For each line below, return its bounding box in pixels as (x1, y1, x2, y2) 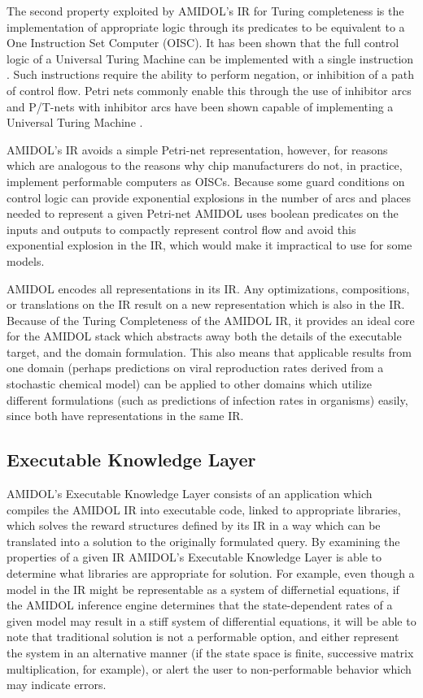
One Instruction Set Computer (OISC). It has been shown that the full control (7, 34, 399, 51)
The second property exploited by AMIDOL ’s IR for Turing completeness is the (7, 2, 404, 19)
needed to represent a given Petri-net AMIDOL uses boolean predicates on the (7, 205, 399, 222)
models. (7, 252, 45, 269)
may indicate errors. (7, 676, 107, 693)
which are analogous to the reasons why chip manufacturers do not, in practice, (7, 157, 403, 174)
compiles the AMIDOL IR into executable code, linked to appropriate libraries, (7, 501, 401, 518)
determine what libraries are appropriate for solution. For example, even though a (7, 565, 415, 582)
